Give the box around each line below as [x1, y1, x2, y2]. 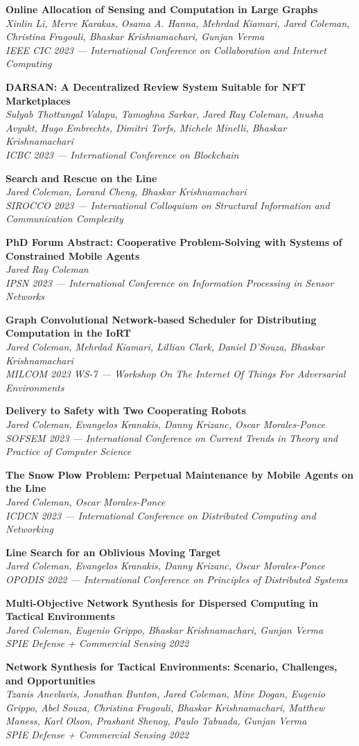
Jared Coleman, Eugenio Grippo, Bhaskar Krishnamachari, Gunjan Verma [6, 622, 324, 637]
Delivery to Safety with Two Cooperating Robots [6, 403, 246, 418]
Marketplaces [6, 93, 71, 107]
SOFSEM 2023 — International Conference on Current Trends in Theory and [6, 430, 338, 445]
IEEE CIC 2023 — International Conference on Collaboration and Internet [6, 42, 327, 57]
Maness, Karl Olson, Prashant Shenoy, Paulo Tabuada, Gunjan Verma [6, 713, 307, 728]
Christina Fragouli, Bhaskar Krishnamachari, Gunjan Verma [6, 29, 265, 44]
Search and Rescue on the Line [6, 170, 157, 185]
